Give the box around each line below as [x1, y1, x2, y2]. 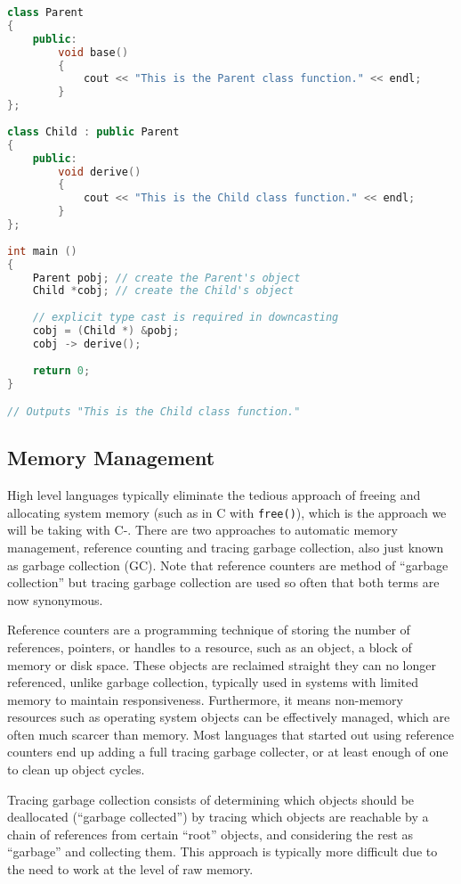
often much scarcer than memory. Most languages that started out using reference [7, 724, 454, 743]
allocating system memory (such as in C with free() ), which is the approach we [7, 503, 447, 521]
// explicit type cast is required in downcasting [32, 311, 339, 324]
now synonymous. [7, 590, 103, 609]
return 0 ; [32, 364, 91, 377]
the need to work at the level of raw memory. [7, 860, 254, 879]
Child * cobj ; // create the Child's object [32, 284, 295, 298]
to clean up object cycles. [7, 760, 145, 779]
